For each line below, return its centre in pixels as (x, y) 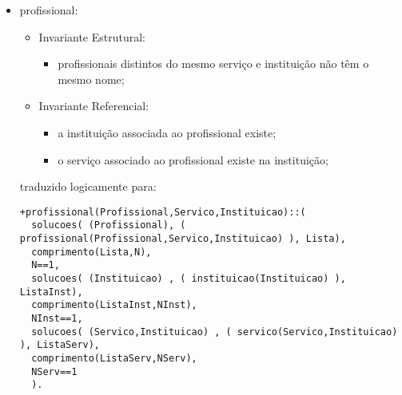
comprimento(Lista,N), (92, 252)
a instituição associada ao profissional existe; (167, 132)
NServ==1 (54, 371)
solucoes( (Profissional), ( (109, 225)
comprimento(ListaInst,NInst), (114, 305)
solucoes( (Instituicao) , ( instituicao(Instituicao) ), (189, 279)
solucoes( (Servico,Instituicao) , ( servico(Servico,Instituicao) (215, 332)
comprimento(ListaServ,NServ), (114, 358)
